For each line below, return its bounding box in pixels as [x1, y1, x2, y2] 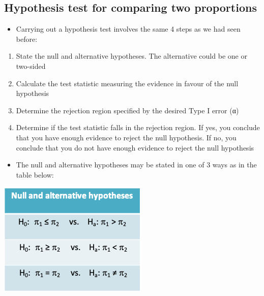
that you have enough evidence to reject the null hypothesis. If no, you [16, 132, 237, 142]
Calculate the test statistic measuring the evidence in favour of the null [16, 78, 239, 88]
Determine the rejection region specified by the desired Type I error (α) [16, 105, 239, 115]
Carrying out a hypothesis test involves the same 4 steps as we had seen [16, 23, 241, 34]
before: [16, 33, 38, 44]
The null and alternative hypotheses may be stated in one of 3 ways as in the [16, 159, 257, 170]
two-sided [16, 60, 46, 71]
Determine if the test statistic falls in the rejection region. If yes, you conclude [16, 122, 260, 133]
